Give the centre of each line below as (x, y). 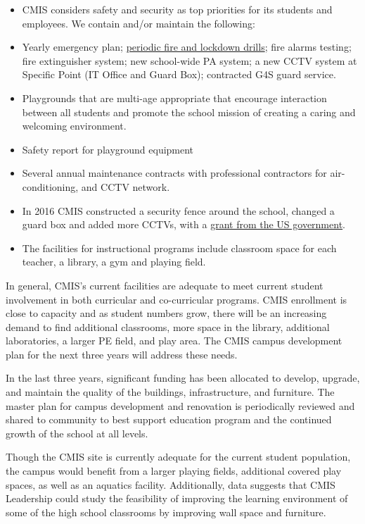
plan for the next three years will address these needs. (122, 354)
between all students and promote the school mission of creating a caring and (189, 112)
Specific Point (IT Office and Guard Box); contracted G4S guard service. (179, 74)
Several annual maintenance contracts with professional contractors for (174, 173)
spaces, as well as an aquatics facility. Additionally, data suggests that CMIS (171, 484)
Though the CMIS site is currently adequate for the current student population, (178, 457)
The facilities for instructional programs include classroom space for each (179, 248)
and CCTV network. (126, 186)
